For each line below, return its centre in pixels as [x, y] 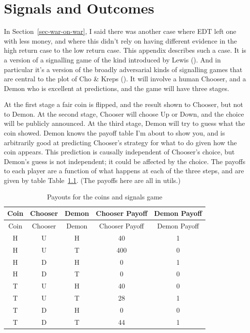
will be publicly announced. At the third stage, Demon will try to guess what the [125, 123]
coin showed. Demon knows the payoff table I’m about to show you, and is [115, 133]
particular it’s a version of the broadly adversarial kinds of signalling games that [123, 69]
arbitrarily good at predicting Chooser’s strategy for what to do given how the [120, 142]
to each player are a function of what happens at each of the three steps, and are [124, 171]
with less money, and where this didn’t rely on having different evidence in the [121, 40]
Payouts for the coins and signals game [105, 196]
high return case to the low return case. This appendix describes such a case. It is [125, 50]
